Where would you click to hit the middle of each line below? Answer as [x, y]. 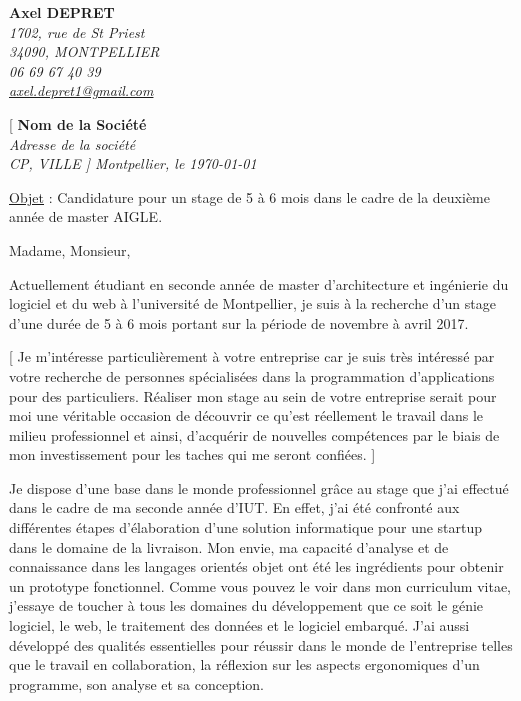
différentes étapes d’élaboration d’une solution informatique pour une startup [246, 527]
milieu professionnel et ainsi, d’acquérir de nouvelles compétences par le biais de [254, 434]
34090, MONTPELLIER [84, 51]
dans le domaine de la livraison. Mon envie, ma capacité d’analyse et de [229, 546]
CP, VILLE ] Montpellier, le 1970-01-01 [133, 163]
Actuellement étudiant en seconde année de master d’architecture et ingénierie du [259, 283]
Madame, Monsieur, [70, 249]
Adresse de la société [72, 143]
